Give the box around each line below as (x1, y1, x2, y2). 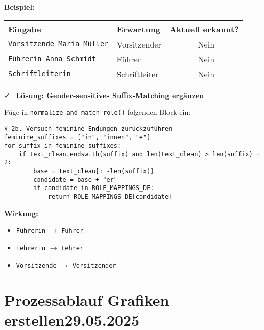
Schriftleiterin (8, 69, 71, 78)
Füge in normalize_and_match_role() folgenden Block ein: (4, 107, 191, 117)
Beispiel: (4, 2, 35, 12)
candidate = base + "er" (33, 176, 117, 183)
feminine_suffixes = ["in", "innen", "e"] (4, 133, 151, 141)
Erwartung (116, 22, 161, 35)
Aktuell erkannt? (169, 22, 239, 35)
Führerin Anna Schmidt (8, 55, 96, 63)
